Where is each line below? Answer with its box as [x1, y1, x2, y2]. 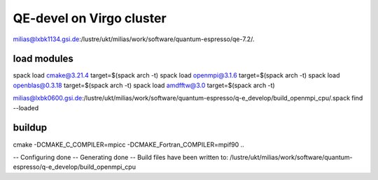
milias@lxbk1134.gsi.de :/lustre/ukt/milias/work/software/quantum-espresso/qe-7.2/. [13, 35, 255, 43]
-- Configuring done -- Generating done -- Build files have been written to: [13, 153, 229, 161]
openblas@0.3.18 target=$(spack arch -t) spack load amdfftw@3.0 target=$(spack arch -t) [13, 81, 276, 89]
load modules [13, 53, 73, 65]
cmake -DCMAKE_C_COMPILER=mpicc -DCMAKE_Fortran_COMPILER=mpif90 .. [13, 140, 244, 149]
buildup [13, 122, 48, 134]
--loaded [13, 103, 38, 112]
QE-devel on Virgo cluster [13, 10, 167, 26]
